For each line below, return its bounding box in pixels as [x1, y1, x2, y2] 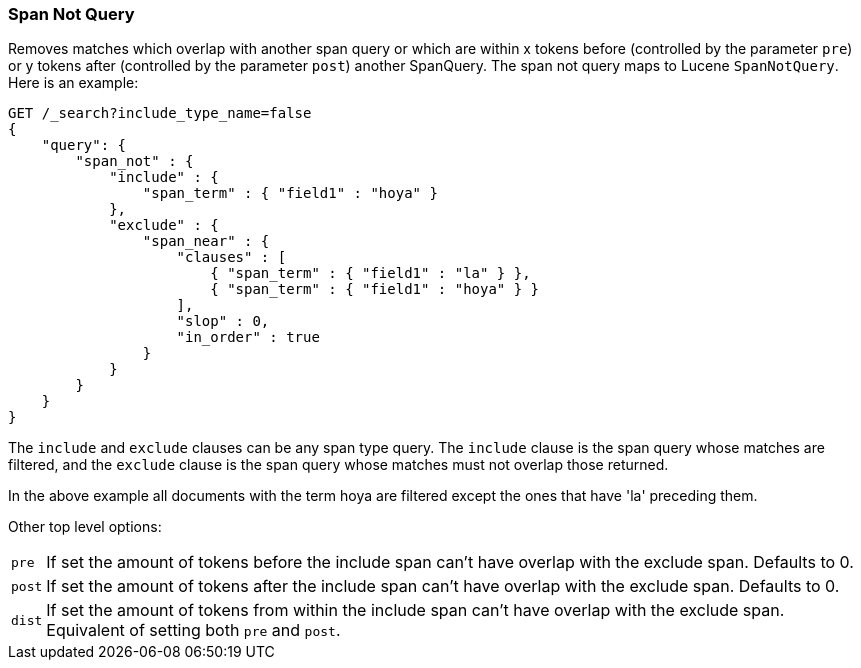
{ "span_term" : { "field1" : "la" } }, [210, 265, 531, 282]
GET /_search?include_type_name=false [8, 105, 312, 122]
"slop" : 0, [176, 313, 270, 330]
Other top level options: [8, 518, 162, 536]
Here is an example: [8, 74, 139, 92]
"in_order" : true [176, 329, 320, 346]
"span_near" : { [142, 233, 270, 250]
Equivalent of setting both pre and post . [46, 620, 341, 641]
